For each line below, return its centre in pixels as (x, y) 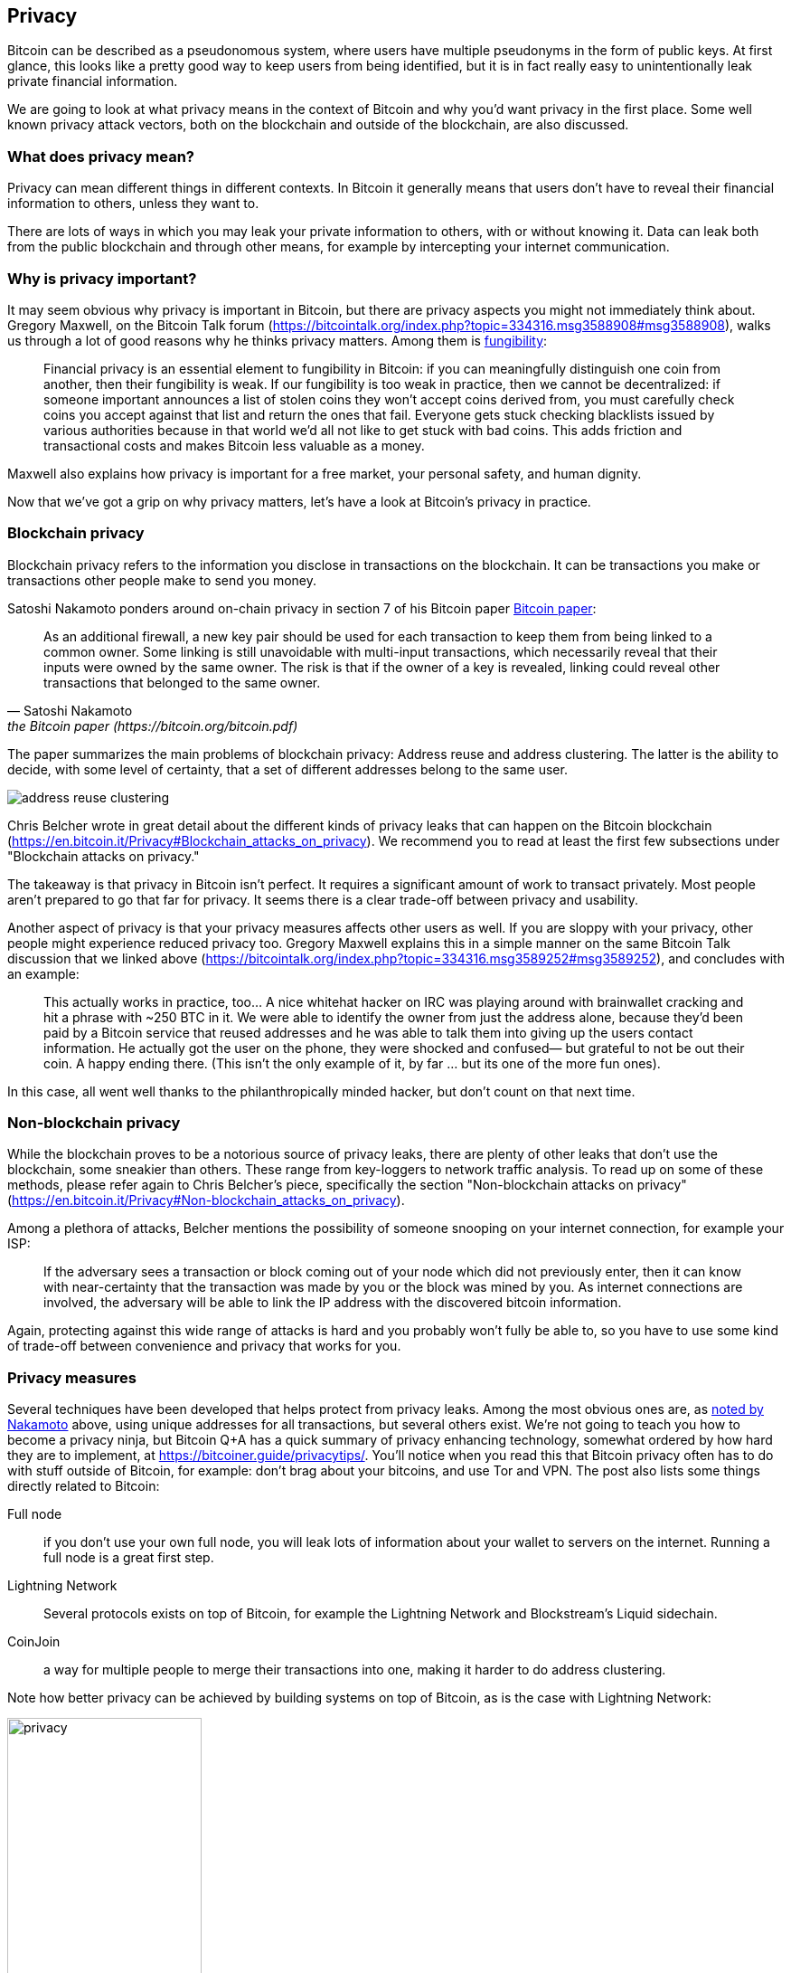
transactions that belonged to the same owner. (182, 682)
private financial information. (93, 81)
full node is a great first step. (129, 1558)
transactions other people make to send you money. (162, 580)
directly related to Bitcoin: (84, 1486)
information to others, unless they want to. (133, 204)
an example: (43, 973)
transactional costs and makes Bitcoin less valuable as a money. (234, 445)
